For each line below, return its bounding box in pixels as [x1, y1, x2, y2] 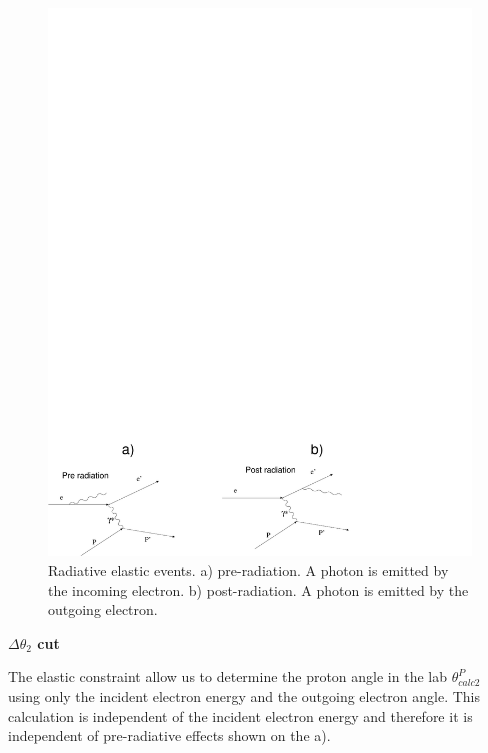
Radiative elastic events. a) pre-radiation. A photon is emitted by [48, 560, 449, 581]
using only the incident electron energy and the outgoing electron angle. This [8, 686, 481, 707]
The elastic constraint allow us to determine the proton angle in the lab [8, 666, 447, 687]
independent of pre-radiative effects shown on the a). [8, 725, 331, 746]
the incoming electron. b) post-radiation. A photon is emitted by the [48, 579, 469, 600]
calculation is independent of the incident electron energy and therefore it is [8, 705, 473, 726]
